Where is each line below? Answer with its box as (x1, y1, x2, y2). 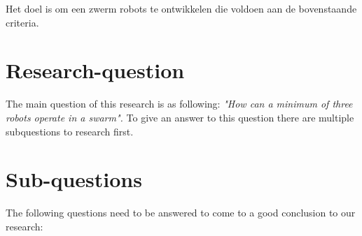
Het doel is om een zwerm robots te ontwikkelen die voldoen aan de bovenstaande (6, 1, 357, 15)
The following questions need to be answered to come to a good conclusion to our (6, 205, 356, 220)
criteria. (6, 15, 39, 29)
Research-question (6, 56, 185, 84)
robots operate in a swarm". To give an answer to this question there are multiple (6, 110, 354, 124)
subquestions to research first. (6, 124, 134, 138)
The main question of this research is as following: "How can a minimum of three (6, 96, 353, 111)
